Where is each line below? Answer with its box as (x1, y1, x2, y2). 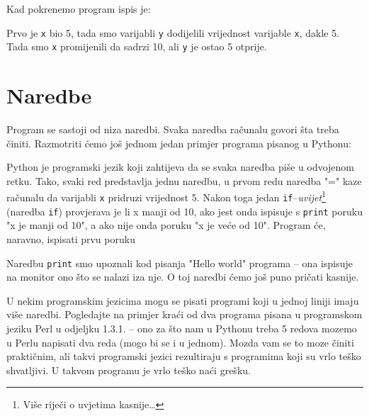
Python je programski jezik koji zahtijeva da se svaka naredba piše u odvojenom (6, 159, 355, 174)
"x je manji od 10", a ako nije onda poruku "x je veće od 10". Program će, (6, 218, 326, 232)
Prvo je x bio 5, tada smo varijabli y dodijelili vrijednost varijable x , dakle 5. (6, 25, 340, 40)
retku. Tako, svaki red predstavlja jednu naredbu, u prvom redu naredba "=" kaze (6, 173, 362, 188)
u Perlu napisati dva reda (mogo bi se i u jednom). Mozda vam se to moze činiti (6, 335, 354, 349)
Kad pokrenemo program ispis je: (6, 1, 151, 16)
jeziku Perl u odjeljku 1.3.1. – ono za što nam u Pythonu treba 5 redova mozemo (6, 321, 357, 335)
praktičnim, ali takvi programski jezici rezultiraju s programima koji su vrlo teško (6, 349, 361, 364)
